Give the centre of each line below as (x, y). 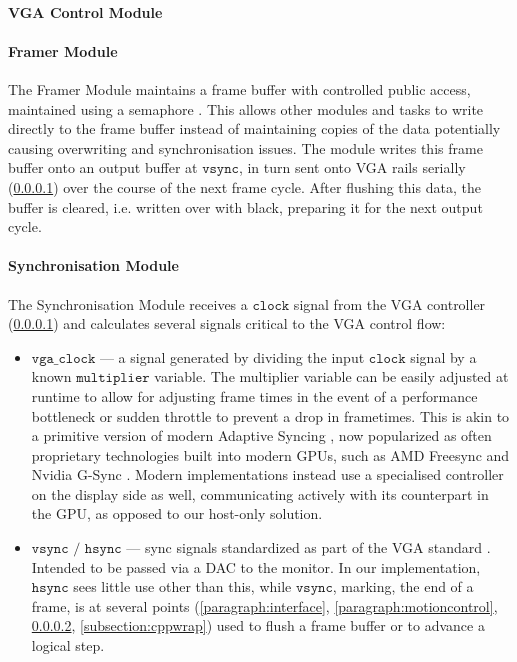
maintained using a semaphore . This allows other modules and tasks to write (246, 108)
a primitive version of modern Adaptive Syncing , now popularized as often (261, 435)
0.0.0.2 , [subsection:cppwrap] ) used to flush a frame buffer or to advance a (258, 625)
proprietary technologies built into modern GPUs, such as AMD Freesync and (270, 454)
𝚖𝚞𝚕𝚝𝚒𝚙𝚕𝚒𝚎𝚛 (113, 378)
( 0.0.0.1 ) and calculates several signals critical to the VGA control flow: (227, 323)
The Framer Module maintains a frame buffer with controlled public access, (239, 88)
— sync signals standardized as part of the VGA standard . (308, 547)
